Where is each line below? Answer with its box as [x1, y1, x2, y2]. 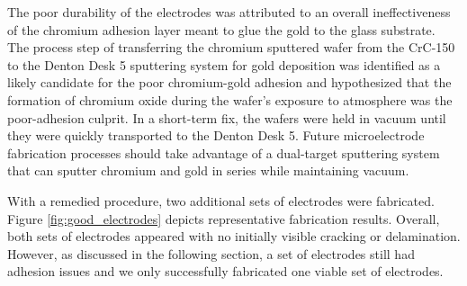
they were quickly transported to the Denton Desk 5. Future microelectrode [7, 126, 425, 145]
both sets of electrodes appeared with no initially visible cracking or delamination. [7, 227, 461, 246]
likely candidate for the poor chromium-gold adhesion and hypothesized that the [7, 73, 452, 92]
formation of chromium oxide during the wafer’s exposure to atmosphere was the [7, 90, 453, 109]
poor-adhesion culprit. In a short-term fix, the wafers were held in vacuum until [7, 108, 446, 127]
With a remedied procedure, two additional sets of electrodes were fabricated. [7, 191, 435, 210]
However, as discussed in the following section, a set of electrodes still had [7, 244, 415, 263]
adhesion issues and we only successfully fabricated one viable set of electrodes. [7, 262, 444, 281]
